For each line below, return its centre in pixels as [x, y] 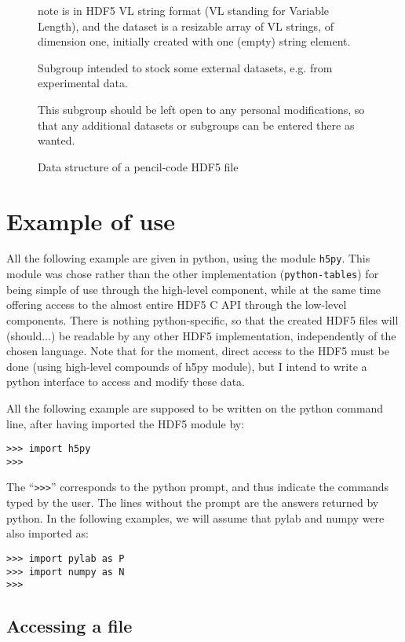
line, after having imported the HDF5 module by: [126, 423]
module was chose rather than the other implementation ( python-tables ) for [193, 274]
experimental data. [83, 83]
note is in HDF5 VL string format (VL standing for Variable [184, 10]
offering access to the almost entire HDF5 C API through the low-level [177, 304]
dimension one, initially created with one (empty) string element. [194, 41]
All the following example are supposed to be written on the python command [195, 407]
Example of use [91, 220]
